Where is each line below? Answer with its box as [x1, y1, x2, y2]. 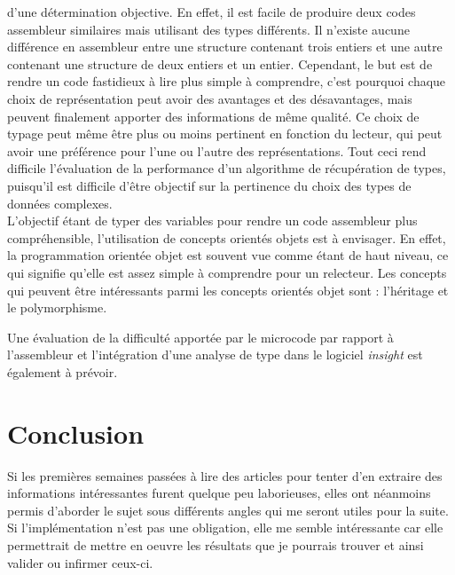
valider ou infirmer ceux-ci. [7, 553, 153, 571]
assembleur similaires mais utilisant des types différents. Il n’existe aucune [7, 20, 410, 38]
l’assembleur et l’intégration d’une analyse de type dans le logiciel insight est [7, 345, 423, 364]
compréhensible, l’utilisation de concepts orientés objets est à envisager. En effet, [7, 228, 446, 247]
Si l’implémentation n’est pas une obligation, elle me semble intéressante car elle [7, 518, 443, 537]
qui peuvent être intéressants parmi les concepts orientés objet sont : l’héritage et [7, 280, 449, 299]
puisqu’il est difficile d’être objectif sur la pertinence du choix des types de [7, 176, 412, 194]
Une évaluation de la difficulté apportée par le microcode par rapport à [7, 327, 394, 346]
